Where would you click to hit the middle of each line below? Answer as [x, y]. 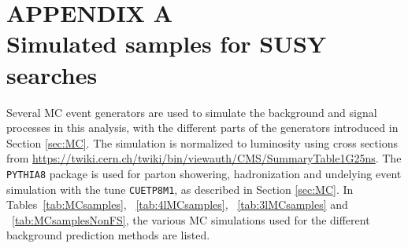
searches [52, 74]
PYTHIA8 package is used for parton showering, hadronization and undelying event [204, 173]
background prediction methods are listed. [108, 235]
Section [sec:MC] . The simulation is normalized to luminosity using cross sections [202, 142]
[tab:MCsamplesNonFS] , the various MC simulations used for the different [191, 219]
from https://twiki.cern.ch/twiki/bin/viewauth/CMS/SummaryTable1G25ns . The [204, 158]
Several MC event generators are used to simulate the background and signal [192, 112]
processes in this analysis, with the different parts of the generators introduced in [202, 128]
